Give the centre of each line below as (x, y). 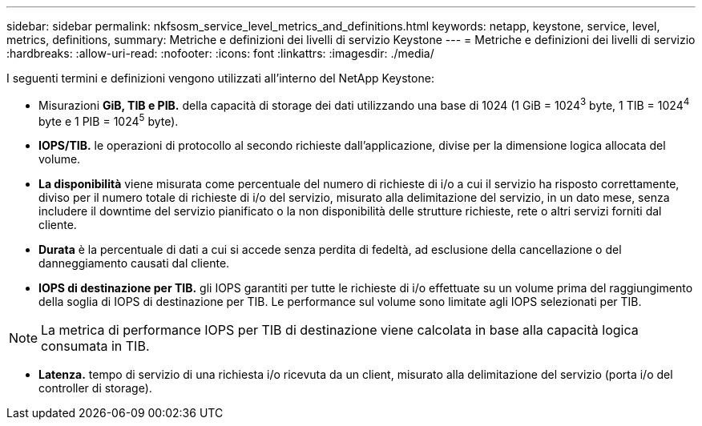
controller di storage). (95, 388)
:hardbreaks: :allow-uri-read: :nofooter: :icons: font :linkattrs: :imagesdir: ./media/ (220, 53)
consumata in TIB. (95, 346)
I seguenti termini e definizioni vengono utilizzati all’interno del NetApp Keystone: (220, 78)
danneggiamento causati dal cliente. (134, 263)
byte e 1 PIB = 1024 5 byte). (109, 120)
